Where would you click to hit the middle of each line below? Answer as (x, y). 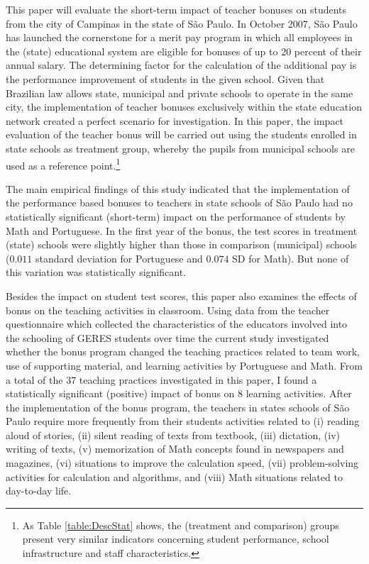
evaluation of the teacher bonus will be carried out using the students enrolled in (181, 134)
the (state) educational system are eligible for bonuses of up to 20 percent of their (184, 51)
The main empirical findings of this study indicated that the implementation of (178, 188)
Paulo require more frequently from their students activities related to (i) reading (183, 421)
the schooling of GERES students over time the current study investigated (167, 337)
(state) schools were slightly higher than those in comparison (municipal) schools (181, 244)
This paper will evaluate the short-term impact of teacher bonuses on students (176, 9)
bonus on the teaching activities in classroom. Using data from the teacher (168, 310)
